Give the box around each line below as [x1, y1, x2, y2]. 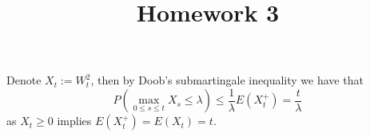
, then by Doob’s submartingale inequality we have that [90, 72, 364, 88]
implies [57, 112, 92, 129]
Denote [6, 72, 42, 88]
